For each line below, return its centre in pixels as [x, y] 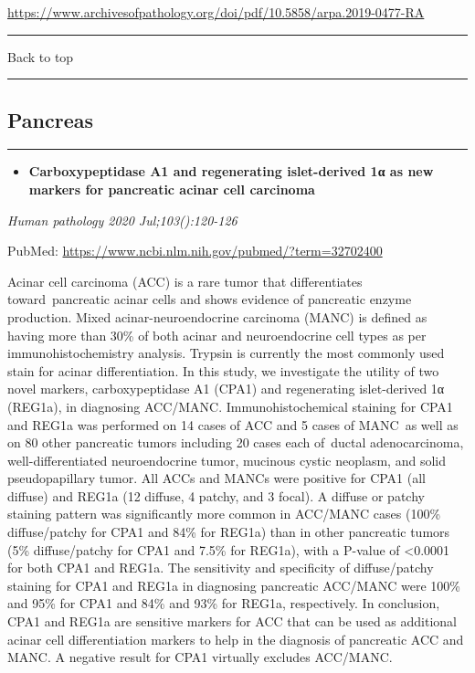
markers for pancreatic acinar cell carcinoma [172, 189]
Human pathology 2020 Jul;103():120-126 [122, 220]
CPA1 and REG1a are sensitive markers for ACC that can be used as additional [232, 621]
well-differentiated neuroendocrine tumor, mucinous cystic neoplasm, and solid [227, 460]
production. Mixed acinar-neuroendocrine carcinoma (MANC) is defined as [217, 316]
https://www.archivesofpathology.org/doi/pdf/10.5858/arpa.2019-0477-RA [216, 12]
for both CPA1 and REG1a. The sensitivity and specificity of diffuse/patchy [221, 568]
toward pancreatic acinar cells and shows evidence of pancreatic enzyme [210, 299]
